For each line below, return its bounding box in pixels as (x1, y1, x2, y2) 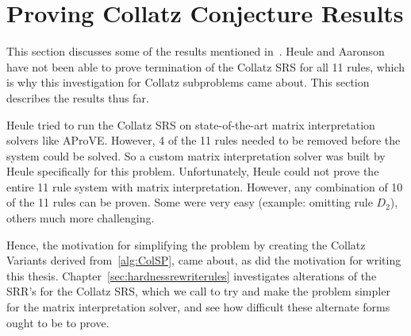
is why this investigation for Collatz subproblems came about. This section (6, 74, 370, 91)
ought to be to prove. (6, 314, 109, 330)
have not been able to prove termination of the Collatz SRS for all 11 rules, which (6, 58, 405, 75)
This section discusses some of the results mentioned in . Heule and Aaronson (6, 43, 385, 60)
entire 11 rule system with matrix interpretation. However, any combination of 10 (6, 178, 403, 195)
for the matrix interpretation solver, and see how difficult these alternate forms (6, 299, 390, 315)
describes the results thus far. (6, 89, 149, 106)
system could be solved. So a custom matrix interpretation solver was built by (6, 147, 386, 164)
